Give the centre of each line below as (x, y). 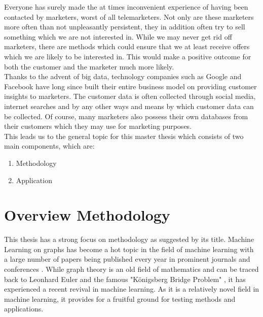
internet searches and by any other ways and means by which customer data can (129, 106)
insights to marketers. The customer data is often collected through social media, (130, 96)
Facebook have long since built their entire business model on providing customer (130, 86)
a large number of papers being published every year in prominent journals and (127, 259)
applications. (24, 309)
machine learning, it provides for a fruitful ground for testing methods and (120, 298)
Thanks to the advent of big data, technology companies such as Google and (123, 76)
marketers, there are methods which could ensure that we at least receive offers (127, 46)
